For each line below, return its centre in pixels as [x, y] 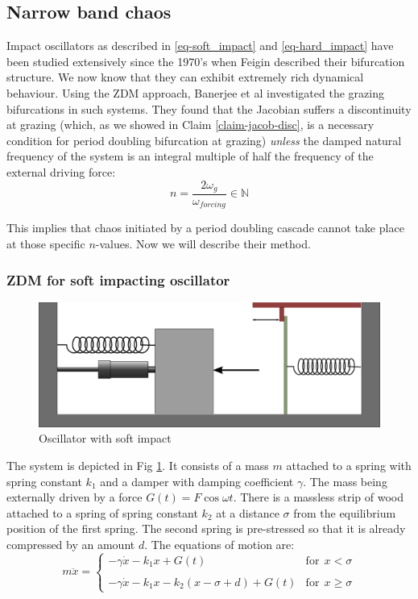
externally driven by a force [74, 497]
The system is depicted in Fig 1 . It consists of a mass [138, 465]
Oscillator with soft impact [105, 438]
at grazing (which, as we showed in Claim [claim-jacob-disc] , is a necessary [190, 125]
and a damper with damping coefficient [197, 481]
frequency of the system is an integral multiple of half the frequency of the [190, 156]
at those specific [46, 244]
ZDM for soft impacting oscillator [118, 279]
